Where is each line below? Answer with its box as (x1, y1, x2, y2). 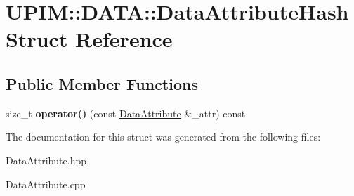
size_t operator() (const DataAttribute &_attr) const (6, 105, 246, 120)
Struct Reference (6, 25, 173, 53)
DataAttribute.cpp (6, 176, 86, 191)
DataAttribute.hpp (6, 152, 86, 167)
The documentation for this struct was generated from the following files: (6, 129, 321, 144)
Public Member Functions (6, 72, 198, 94)
